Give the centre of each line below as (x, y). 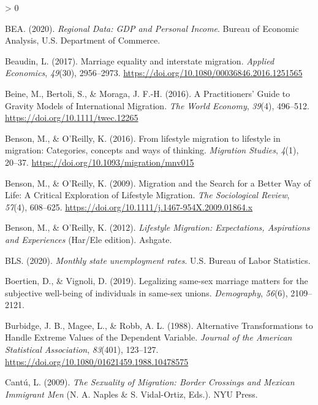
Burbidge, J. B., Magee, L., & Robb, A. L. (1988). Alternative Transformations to (159, 325)
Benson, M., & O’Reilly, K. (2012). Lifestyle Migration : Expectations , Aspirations (157, 227)
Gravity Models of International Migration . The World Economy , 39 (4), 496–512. (157, 105)
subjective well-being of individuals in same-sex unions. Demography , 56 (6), (146, 292)
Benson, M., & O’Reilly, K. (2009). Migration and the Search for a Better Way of (158, 183)
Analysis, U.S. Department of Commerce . (83, 40)
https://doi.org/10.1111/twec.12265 (72, 118)
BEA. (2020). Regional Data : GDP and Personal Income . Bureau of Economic (152, 28)
